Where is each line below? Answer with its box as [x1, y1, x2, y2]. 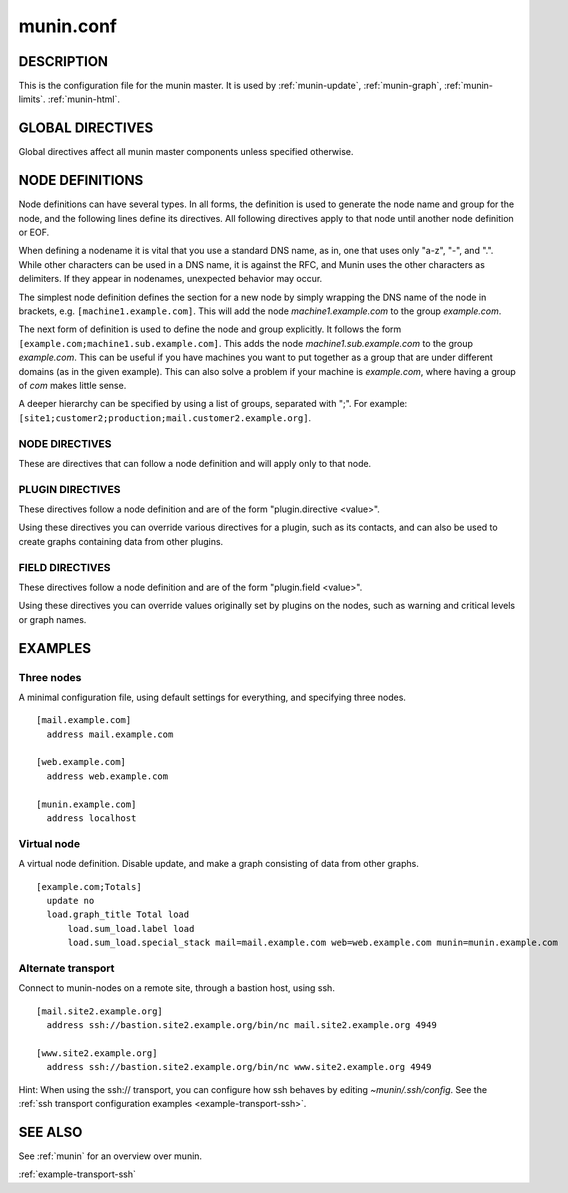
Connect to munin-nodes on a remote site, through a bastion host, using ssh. [18, 982, 335, 994]
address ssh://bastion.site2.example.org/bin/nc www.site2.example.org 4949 [46, 1061, 432, 1073]
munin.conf [18, 15, 118, 37]
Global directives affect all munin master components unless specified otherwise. [18, 146, 354, 158]
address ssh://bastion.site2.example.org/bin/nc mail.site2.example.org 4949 [46, 1020, 437, 1031]
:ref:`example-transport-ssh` [18, 1168, 137, 1180]
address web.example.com [46, 770, 169, 782]
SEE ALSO [18, 1123, 83, 1140]
